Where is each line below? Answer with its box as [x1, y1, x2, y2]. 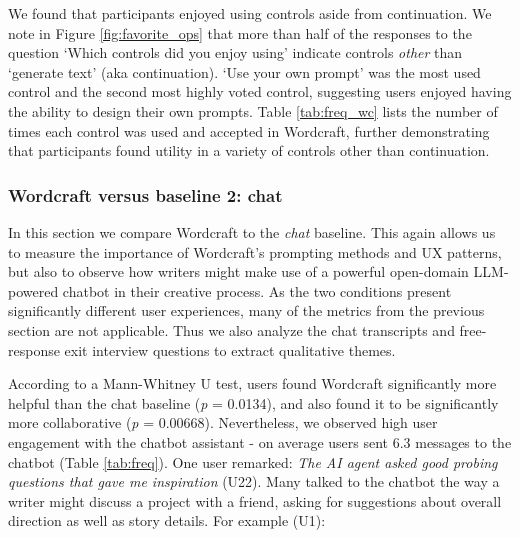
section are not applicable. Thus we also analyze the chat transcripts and [8, 319, 455, 340]
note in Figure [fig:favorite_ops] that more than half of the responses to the [8, 22, 472, 43]
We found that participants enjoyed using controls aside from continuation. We [8, 3, 492, 23]
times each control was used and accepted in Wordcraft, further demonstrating [8, 120, 490, 141]
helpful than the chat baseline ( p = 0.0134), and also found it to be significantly [8, 392, 499, 413]
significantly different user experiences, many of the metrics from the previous [8, 300, 485, 321]
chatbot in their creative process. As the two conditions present [62, 280, 452, 301]
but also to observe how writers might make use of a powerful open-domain [8, 261, 469, 282]
